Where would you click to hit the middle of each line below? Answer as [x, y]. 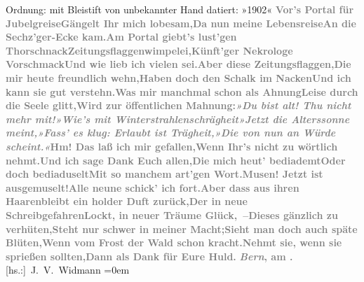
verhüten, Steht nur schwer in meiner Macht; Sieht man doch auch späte [182, 228]
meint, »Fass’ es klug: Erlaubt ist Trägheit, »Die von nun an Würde [171, 133]
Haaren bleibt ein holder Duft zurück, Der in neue [127, 201]
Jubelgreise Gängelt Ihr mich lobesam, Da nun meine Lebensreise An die [181, 23]
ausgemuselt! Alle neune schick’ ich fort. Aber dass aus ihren [153, 187]
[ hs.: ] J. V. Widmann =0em [68, 270]
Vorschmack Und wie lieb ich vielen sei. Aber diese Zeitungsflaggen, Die [178, 64]
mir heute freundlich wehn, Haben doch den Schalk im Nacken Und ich [178, 77]
